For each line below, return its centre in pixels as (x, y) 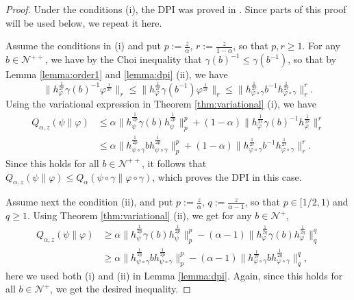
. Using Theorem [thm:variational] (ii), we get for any (139, 215)
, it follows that (174, 163)
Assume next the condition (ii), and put (89, 202)
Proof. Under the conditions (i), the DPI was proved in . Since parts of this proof (176, 9)
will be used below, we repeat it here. (84, 22)
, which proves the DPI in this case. (227, 176)
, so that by (312, 59)
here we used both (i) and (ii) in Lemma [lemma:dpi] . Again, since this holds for (174, 275)
